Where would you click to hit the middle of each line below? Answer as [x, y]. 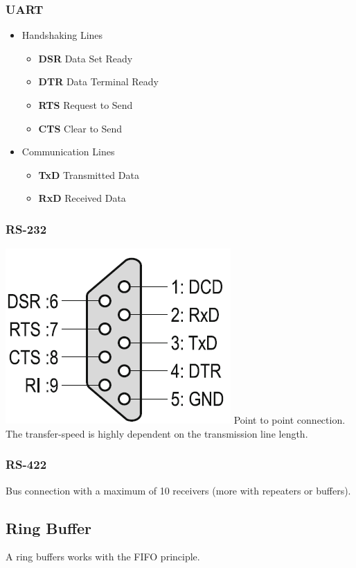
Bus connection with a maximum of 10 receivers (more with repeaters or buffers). [178, 490]
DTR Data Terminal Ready [98, 81]
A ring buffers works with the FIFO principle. [103, 557]
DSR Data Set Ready [86, 58]
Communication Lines [68, 152]
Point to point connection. [290, 420]
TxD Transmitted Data [89, 174]
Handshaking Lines [62, 35]
